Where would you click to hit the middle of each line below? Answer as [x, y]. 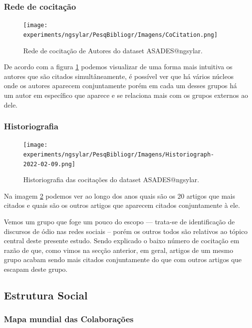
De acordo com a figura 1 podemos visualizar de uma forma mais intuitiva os [118, 67]
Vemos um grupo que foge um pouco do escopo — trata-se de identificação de [119, 222]
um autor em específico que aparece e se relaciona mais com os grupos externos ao [126, 95]
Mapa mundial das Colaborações [69, 319]
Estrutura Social [46, 295]
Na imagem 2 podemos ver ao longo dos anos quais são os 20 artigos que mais [120, 195]
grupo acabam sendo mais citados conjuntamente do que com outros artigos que [123, 259]
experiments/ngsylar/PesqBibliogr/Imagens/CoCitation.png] [120, 35]
